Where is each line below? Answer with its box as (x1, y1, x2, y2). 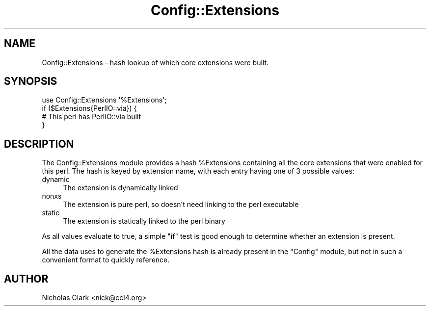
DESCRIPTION (4, 137, 74, 150)
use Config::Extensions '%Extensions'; (42, 96, 167, 104)
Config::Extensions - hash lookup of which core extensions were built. (42, 58, 269, 67)
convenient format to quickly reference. (42, 256, 170, 264)
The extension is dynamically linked (63, 183, 178, 192)
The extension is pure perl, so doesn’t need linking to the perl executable (63, 200, 299, 209)
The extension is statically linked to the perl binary (63, 217, 225, 226)
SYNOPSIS (4, 75, 57, 88)
